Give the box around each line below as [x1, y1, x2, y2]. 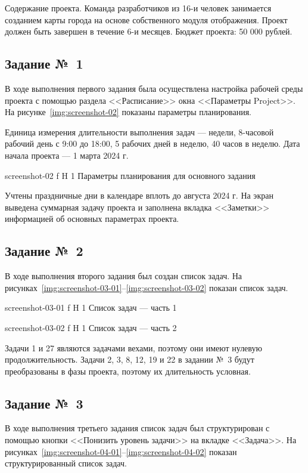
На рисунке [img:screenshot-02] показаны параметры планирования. [5, 106, 251, 118]
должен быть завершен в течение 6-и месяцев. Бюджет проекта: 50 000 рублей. [5, 25, 293, 38]
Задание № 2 [5, 242, 83, 260]
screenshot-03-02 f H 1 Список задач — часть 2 [5, 321, 177, 333]
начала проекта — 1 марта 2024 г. [5, 149, 129, 161]
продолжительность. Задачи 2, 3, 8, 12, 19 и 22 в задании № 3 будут [5, 353, 254, 366]
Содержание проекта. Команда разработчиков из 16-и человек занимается [5, 2, 272, 14]
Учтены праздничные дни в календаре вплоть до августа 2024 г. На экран [5, 189, 273, 202]
